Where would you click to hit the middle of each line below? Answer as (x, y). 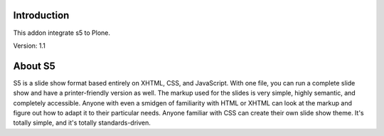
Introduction (41, 15)
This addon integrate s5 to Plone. (62, 33)
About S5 (34, 66)
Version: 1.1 (30, 46)
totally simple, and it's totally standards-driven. (82, 123)
